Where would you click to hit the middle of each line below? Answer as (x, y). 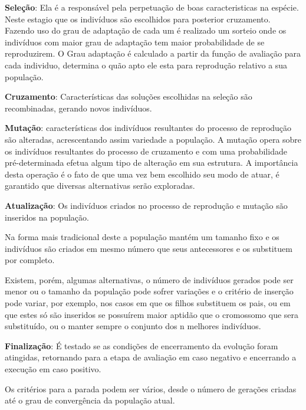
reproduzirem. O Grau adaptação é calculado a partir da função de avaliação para (153, 53)
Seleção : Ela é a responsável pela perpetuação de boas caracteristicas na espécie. (152, 7)
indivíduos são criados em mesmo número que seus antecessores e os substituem (149, 248)
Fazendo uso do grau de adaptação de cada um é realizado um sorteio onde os (146, 30)
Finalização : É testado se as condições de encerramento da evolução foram (142, 345)
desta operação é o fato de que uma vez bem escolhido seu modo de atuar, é (142, 174)
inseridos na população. (47, 217)
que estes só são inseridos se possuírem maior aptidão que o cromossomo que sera (152, 314)
